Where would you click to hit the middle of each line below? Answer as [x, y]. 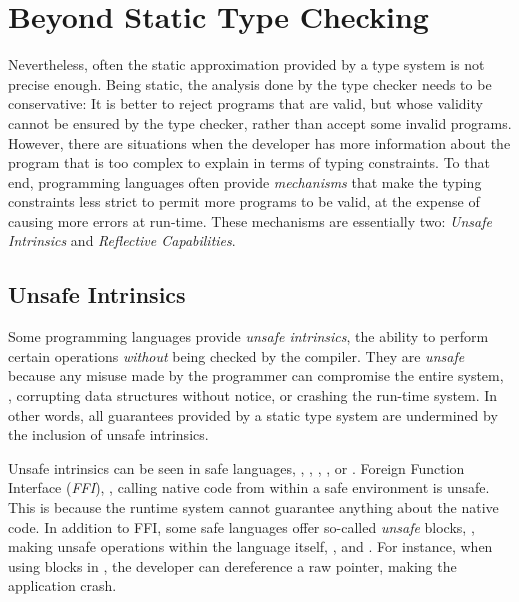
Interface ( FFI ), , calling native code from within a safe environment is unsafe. [249, 487]
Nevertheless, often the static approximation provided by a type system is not [246, 64]
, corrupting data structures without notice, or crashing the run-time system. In [253, 395]
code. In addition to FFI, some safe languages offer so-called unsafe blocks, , [241, 526]
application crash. [62, 585]
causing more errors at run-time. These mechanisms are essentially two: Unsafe [250, 220]
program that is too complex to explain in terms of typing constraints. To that [249, 162]
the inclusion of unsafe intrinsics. [108, 434]
